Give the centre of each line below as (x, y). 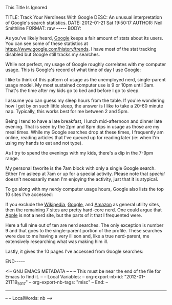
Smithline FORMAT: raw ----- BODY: (44, 28)
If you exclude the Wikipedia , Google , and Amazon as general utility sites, (83, 204)
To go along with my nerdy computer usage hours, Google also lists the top (84, 189)
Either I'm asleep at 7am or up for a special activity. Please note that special (85, 174)
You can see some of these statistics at (47, 43)
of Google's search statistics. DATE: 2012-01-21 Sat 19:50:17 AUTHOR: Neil (84, 23)
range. (12, 158)
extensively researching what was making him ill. (57, 242)
